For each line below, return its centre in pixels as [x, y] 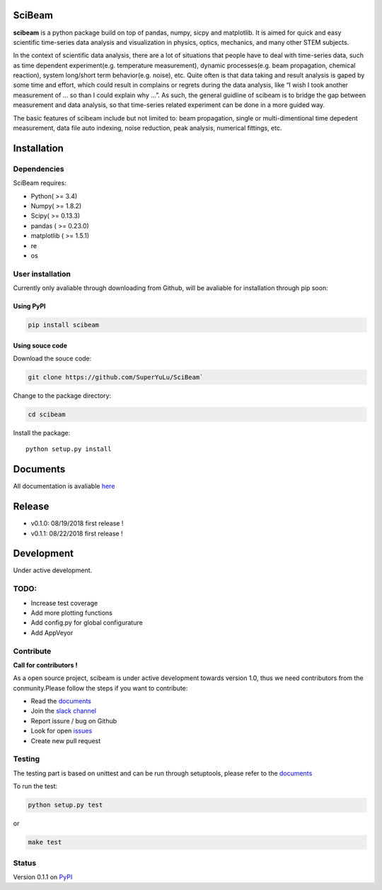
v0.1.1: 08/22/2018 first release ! [77, 533]
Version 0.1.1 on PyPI [43, 877]
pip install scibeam [63, 325]
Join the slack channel [64, 711]
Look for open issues [62, 731]
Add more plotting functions [71, 613]
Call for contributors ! [45, 665]
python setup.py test [65, 805]
